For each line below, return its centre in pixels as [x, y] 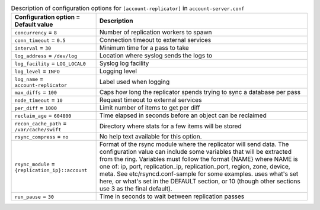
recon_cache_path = [41, 123]
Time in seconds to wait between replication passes [172, 196]
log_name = [29, 79]
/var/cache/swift [38, 130]
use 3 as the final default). [136, 189]
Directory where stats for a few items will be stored [171, 126]
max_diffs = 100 [36, 92]
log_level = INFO [37, 71]
